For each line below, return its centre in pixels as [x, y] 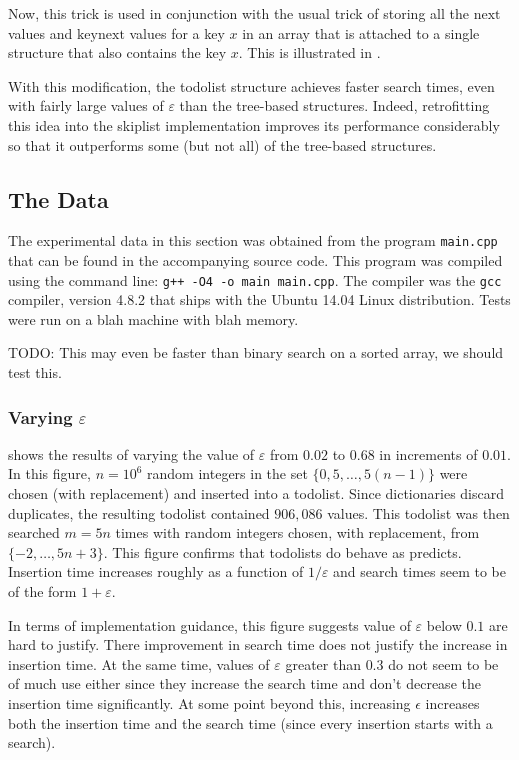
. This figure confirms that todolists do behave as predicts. [282, 551]
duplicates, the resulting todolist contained [139, 512]
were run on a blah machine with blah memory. [153, 318]
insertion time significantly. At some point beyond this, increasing [209, 702]
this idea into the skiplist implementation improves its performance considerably [254, 124]
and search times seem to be [419, 571]
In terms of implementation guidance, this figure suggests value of [209, 624]
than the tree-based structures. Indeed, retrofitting [334, 105]
